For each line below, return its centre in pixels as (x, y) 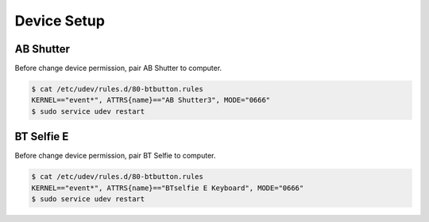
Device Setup (60, 21)
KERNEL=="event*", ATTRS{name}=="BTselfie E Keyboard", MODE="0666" (168, 188)
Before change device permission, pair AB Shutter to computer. (118, 68)
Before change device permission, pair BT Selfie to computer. (115, 156)
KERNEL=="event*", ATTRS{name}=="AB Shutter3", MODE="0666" (151, 100)
